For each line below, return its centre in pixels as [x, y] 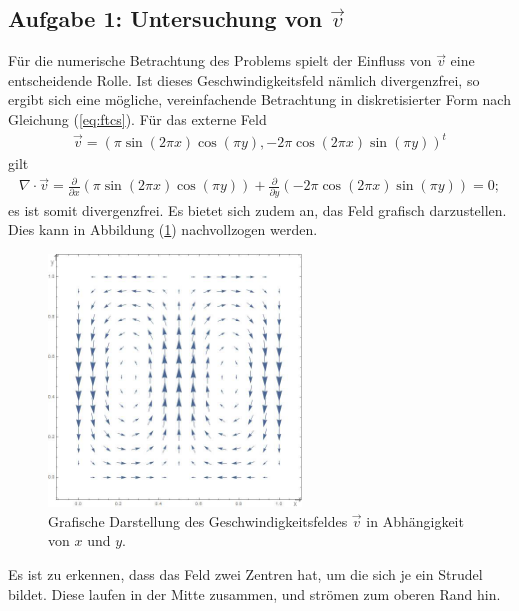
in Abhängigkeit [415, 520]
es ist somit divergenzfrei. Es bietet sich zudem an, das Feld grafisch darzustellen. [257, 209]
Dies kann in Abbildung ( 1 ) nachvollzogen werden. [163, 229]
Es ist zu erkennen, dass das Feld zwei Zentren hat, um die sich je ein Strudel [245, 574]
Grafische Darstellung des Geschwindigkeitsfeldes [198, 520]
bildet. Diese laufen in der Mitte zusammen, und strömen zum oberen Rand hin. [254, 593]
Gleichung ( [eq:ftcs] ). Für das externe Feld [137, 118]
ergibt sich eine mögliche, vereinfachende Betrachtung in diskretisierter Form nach [259, 99]
